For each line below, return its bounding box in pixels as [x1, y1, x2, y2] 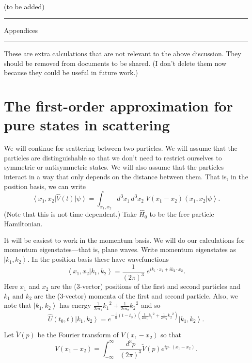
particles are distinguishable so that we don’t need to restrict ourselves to [4, 152, 222, 162]
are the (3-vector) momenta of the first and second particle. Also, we [34, 290, 238, 300]
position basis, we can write [4, 181, 86, 191]
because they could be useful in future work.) [4, 67, 138, 78]
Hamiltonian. [4, 219, 43, 229]
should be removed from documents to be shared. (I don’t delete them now [4, 58, 227, 68]
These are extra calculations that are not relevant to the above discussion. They [4, 48, 241, 59]
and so [141, 300, 160, 310]
